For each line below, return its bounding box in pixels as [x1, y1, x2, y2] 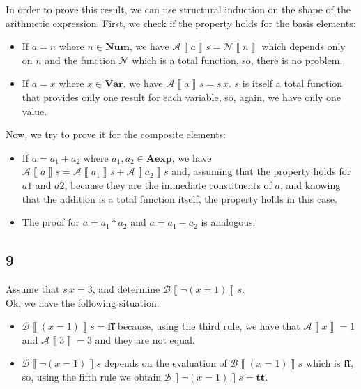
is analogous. [201, 215, 256, 229]
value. [22, 103, 47, 118]
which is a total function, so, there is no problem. [132, 52, 343, 67]
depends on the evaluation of [104, 356, 227, 370]
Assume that [6, 281, 60, 296]
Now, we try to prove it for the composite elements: [6, 127, 226, 142]
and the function [45, 52, 116, 67]
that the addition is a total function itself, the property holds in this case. [22, 191, 337, 206]
